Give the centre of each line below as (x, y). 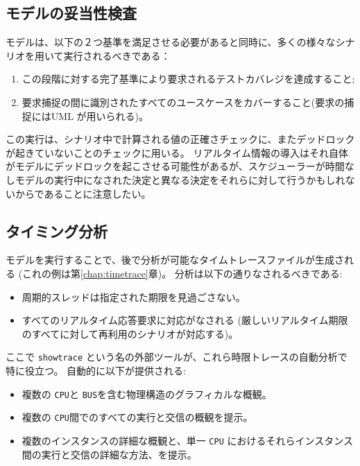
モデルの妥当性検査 (71, 13)
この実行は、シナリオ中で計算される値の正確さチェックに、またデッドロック (180, 139)
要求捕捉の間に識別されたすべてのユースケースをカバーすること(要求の (183, 102)
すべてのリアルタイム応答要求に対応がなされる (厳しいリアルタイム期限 (185, 320)
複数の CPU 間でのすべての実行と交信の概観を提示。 (137, 417)
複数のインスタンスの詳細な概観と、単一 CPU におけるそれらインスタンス (187, 440)
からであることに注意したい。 (83, 193)
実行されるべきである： (117, 55)
